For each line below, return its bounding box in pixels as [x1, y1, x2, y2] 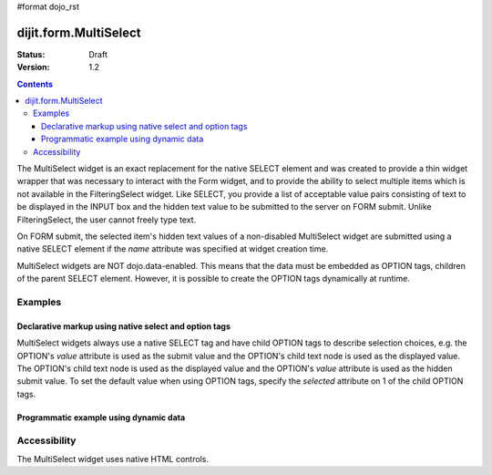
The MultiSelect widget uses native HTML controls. [16, 453, 210, 464]
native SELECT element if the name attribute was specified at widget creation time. [16, 243, 329, 254]
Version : [16, 62, 50, 73]
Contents [16, 78, 54, 89]
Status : [16, 48, 46, 59]
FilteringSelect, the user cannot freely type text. [16, 214, 197, 225]
